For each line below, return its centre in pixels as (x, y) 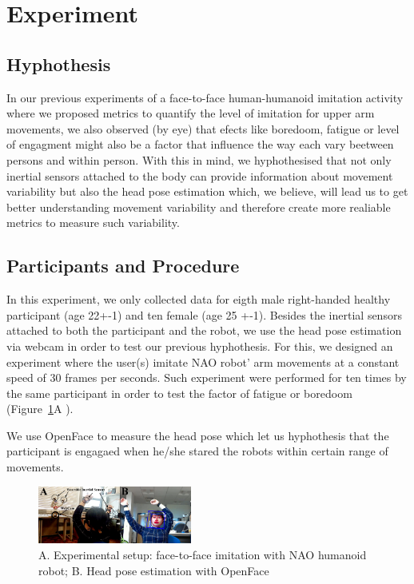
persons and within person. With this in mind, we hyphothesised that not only (199, 159)
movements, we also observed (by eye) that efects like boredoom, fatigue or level (203, 128)
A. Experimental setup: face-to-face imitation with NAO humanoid (203, 555)
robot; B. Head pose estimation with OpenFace (154, 570)
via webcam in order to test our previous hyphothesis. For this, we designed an (200, 346)
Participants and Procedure (123, 266)
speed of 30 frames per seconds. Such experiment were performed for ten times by (207, 377)
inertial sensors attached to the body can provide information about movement (200, 175)
